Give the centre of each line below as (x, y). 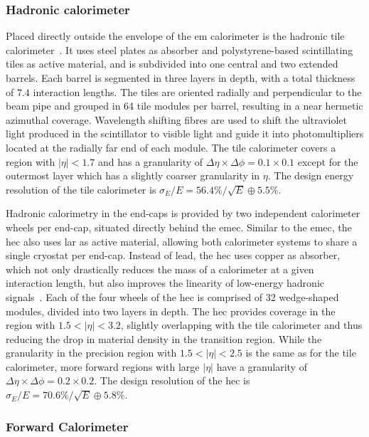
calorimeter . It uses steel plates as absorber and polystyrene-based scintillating (180, 49)
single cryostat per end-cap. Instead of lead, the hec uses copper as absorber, (173, 255)
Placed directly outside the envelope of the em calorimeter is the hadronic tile (175, 36)
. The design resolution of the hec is (172, 380)
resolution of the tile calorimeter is (81, 189)
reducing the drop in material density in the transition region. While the (164, 338)
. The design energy (311, 175)
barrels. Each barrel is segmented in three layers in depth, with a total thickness (181, 78)
